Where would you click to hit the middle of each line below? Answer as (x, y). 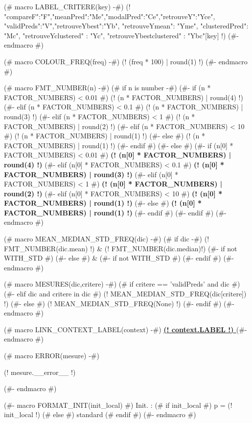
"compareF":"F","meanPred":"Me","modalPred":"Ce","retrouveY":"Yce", (110, 16)
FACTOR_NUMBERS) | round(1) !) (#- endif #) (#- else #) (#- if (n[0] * (119, 145)
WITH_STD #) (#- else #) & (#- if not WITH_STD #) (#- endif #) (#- (119, 258)
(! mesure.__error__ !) (40, 372)
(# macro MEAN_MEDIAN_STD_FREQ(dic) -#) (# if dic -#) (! (107, 239)
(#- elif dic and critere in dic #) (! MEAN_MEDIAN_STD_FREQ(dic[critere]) (125, 294)
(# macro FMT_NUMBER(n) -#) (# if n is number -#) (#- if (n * (107, 88)
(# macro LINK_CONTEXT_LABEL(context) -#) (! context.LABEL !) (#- (126, 329)
